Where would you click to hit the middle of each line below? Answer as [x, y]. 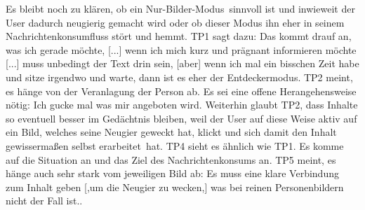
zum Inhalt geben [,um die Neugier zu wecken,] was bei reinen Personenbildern [175, 187]
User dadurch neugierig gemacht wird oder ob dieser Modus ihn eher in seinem [175, 22]
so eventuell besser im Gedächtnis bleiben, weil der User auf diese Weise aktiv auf [181, 118]
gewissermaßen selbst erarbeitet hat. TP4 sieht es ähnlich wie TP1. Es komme [175, 145]
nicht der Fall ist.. [44, 201]
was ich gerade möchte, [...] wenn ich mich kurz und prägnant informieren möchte [181, 49]
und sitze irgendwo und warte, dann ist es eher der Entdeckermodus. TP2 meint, [179, 77]
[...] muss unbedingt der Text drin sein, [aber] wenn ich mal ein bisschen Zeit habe [182, 63]
